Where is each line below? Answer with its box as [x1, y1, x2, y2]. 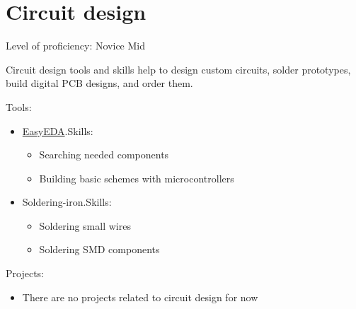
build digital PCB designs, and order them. [6, 76, 193, 91]
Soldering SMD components [39, 242, 160, 257]
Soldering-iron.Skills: [22, 194, 112, 209]
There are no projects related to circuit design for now [22, 289, 258, 304]
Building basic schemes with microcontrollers [39, 170, 234, 185]
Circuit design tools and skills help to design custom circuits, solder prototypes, [6, 62, 351, 76]
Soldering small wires [39, 218, 131, 233]
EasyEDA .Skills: [22, 123, 93, 138]
